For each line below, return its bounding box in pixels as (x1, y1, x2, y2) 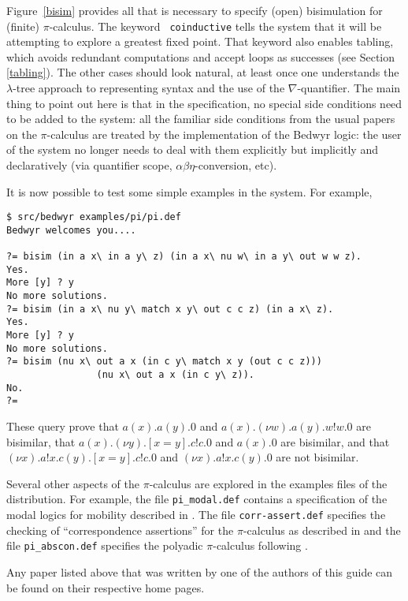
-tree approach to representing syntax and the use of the (13, 80, 285, 96)
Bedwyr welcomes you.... (6, 224, 136, 236)
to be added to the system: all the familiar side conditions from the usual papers (6, 110, 395, 127)
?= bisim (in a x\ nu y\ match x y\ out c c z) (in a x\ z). (6, 303, 334, 315)
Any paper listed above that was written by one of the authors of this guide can (6, 563, 393, 580)
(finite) (6, 17, 40, 34)
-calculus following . (213, 537, 308, 554)
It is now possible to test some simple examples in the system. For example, (6, 183, 373, 200)
